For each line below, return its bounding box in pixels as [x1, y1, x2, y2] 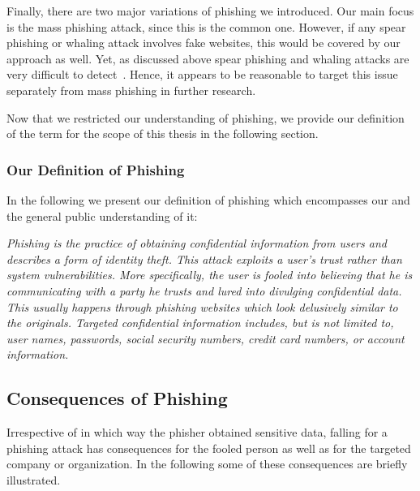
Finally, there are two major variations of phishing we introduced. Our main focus [6, 2, 414, 19]
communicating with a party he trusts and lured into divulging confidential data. [6, 282, 402, 299]
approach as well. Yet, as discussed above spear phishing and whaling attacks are [6, 50, 409, 67]
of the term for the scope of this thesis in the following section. [6, 125, 319, 142]
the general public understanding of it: [6, 207, 198, 224]
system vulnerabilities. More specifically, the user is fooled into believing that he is [6, 266, 413, 283]
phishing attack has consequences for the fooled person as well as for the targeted [6, 439, 411, 456]
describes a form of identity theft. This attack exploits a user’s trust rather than [6, 250, 402, 267]
